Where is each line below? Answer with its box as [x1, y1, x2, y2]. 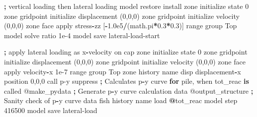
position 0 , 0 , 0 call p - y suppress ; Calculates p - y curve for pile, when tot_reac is [4, 76, 249, 86]
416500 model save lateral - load [4, 105, 97, 115]
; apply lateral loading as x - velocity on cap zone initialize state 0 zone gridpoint [4, 47, 248, 57]
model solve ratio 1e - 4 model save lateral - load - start [4, 30, 160, 40]
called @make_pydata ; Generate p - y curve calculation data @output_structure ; [4, 85, 254, 96]
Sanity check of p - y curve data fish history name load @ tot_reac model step [4, 95, 238, 106]
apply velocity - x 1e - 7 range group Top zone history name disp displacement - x [4, 66, 241, 76]
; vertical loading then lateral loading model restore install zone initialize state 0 [4, 1, 249, 11]
